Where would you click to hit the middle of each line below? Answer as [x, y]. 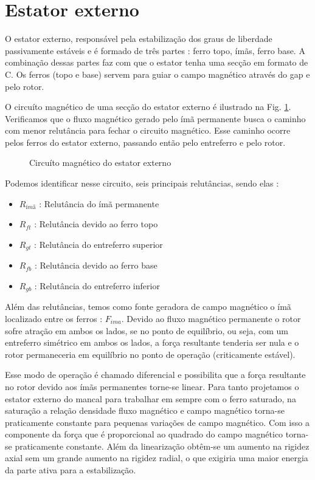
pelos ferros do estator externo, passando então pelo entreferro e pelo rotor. [145, 142]
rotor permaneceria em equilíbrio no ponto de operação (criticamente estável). [150, 354]
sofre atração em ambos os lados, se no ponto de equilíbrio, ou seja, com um [147, 330]
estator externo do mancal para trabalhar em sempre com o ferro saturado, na [151, 398]
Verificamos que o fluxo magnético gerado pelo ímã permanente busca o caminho [155, 118]
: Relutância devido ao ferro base [96, 265]
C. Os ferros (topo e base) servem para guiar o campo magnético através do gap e [157, 74]
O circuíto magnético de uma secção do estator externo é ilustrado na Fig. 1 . [148, 107]
